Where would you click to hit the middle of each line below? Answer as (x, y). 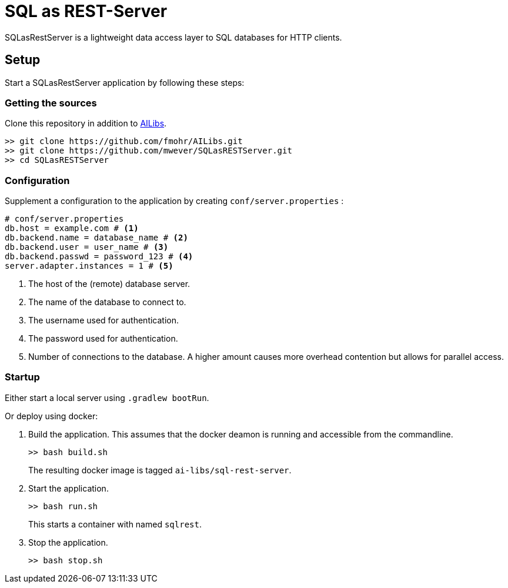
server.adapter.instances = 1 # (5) (89, 266)
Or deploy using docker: (51, 416)
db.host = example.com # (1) (72, 228)
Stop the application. (68, 542)
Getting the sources (51, 103)
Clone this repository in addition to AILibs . (86, 123)
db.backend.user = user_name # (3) (87, 247)
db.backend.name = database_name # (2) (96, 238)
